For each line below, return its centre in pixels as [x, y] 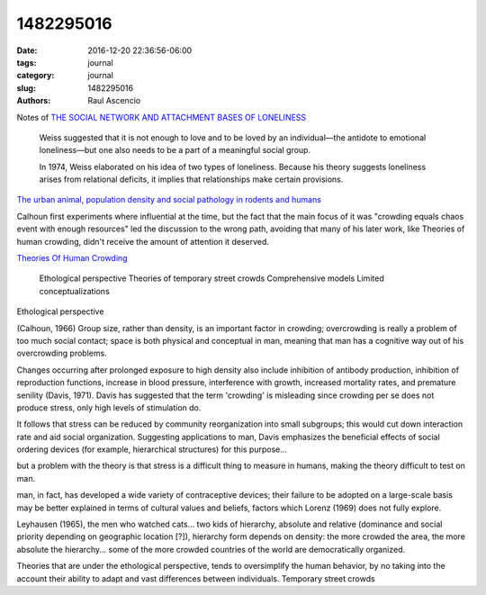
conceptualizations [74, 291]
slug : [26, 88]
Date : [27, 50]
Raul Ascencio [114, 101]
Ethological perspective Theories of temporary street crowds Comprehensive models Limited [211, 278]
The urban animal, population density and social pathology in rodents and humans [169, 200]
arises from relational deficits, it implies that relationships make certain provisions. [191, 179]
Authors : [34, 101]
